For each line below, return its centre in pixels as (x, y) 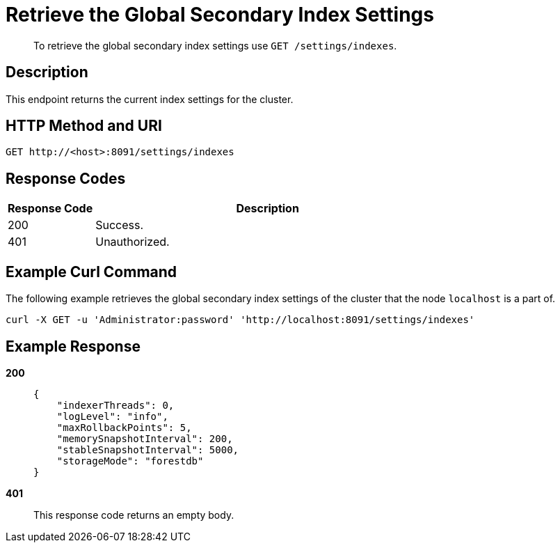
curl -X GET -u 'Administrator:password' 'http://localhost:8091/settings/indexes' (240, 320)
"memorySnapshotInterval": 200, (145, 438)
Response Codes (66, 178)
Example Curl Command (91, 272)
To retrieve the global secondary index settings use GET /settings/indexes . (215, 45)
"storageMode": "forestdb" (130, 461)
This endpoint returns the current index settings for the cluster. (150, 99)
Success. (120, 225)
